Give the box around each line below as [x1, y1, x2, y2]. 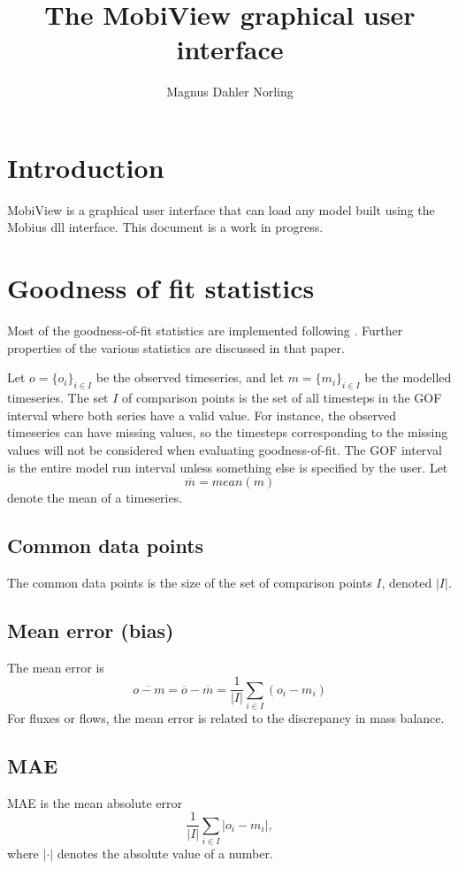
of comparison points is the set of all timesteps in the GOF [122, 388, 442, 407]
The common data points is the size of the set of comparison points [7, 573, 372, 591]
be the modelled [364, 368, 452, 387]
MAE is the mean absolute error [7, 793, 183, 811]
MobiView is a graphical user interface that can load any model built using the [7, 200, 435, 219]
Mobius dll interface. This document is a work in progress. [7, 218, 324, 236]
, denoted [381, 573, 432, 591]
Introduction [7, 149, 164, 185]
